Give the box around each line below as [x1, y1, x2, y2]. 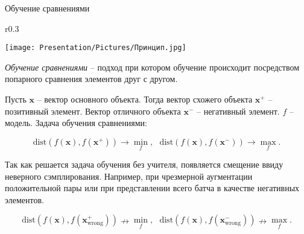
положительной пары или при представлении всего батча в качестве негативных [5, 182, 300, 194]
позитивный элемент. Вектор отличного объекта [5, 104, 181, 117]
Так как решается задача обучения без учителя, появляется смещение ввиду [5, 158, 283, 171]
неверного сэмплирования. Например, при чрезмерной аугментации [5, 169, 253, 182]
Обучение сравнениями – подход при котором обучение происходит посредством [5, 60, 300, 73]
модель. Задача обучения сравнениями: [5, 116, 147, 129]
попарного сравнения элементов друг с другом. [5, 72, 178, 85]
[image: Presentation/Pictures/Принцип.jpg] [5, 43, 186, 52]
